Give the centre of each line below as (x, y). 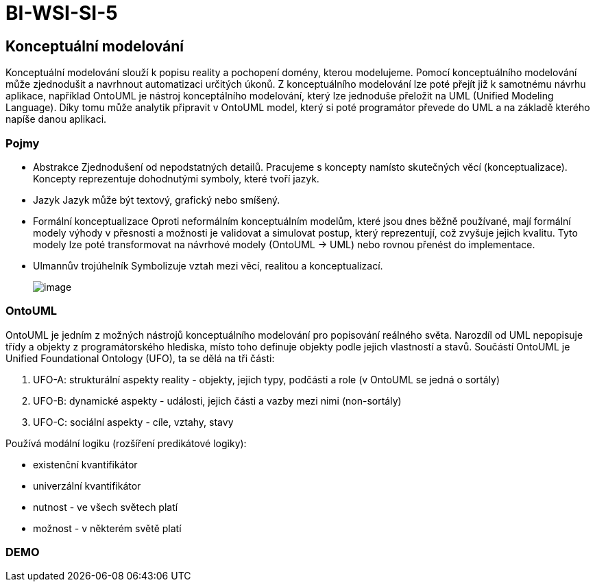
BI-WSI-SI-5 (62, 13)
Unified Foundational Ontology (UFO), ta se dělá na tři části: (140, 358)
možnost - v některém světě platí (107, 528)
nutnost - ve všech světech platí (106, 507)
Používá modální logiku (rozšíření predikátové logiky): (126, 443)
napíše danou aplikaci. (56, 119)
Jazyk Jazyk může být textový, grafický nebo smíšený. (157, 200)
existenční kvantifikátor (85, 464)
